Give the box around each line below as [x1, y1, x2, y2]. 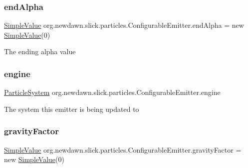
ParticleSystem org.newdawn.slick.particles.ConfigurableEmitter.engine [4, 87, 221, 97]
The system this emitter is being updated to [4, 103, 139, 114]
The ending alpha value [4, 46, 76, 57]
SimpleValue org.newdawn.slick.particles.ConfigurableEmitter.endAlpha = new [4, 20, 244, 30]
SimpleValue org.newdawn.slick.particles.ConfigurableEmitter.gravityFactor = [4, 144, 242, 155]
